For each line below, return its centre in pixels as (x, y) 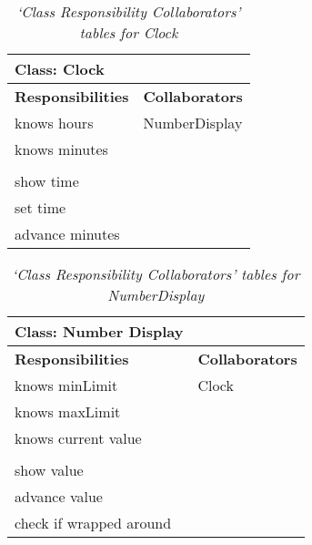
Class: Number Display (99, 331)
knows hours (54, 123)
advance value (59, 496)
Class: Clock (60, 69)
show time (47, 181)
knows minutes (61, 149)
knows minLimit (66, 385)
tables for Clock (129, 32)
